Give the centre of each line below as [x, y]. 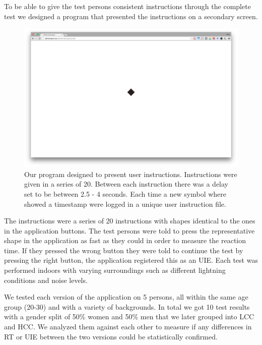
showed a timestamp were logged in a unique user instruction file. [125, 204]
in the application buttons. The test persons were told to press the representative [129, 230]
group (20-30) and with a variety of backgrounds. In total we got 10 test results [127, 306]
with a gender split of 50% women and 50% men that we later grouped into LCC [129, 317]
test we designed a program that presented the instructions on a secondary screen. [131, 16]
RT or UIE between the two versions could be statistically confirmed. [111, 336]
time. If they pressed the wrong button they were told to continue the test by [124, 250]
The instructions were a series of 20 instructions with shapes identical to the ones [130, 221]
